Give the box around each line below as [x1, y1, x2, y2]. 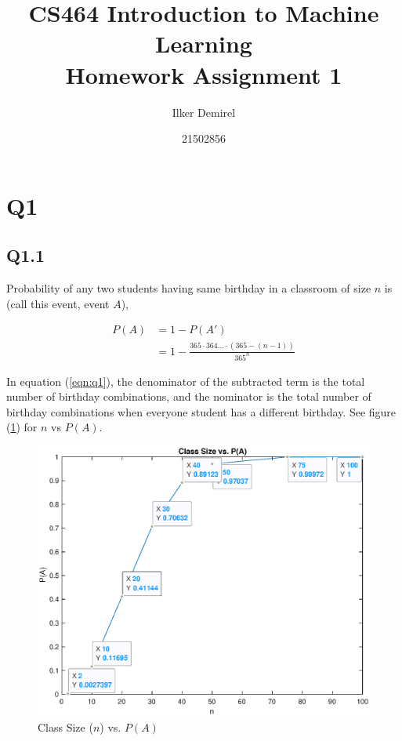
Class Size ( [38, 718, 93, 735]
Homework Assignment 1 [65, 58, 342, 90]
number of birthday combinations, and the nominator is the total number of [6, 388, 371, 405]
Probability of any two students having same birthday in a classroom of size [6, 280, 371, 296]
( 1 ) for [6, 419, 38, 435]
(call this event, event [6, 295, 110, 311]
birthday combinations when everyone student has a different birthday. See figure [6, 403, 397, 420]
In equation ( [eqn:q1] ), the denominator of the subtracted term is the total [6, 372, 365, 389]
